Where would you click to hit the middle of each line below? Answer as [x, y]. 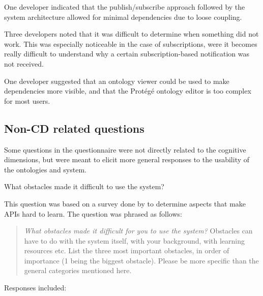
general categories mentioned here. [78, 270]
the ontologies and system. [45, 169]
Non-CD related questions [74, 128]
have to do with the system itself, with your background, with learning [134, 240]
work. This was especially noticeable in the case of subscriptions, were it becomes [131, 43]
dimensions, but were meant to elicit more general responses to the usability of [127, 159]
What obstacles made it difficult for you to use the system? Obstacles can [138, 231]
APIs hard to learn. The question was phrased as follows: [93, 213]
